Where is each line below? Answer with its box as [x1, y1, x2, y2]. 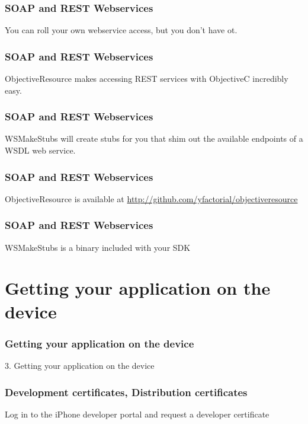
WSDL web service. [5, 144, 76, 157]
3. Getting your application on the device [5, 359, 155, 372]
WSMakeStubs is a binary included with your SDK [5, 241, 191, 253]
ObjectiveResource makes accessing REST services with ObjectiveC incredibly [5, 72, 288, 85]
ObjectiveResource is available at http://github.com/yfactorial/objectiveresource [5, 192, 298, 205]
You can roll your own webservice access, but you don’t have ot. [5, 24, 238, 36]
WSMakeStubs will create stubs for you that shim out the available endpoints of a [5, 132, 303, 145]
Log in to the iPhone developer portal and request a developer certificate [5, 407, 269, 420]
